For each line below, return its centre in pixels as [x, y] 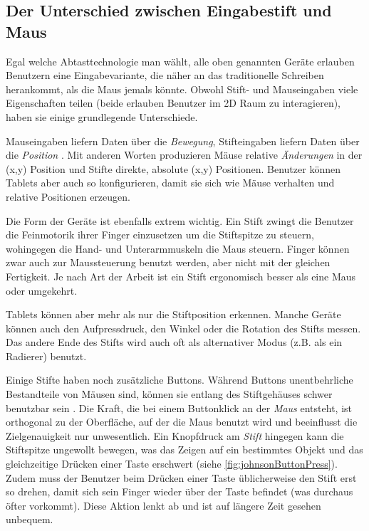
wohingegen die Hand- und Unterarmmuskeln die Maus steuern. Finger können [178, 248]
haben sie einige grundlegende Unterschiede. [102, 116]
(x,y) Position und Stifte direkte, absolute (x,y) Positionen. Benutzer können [173, 168]
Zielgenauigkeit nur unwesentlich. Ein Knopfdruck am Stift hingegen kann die [175, 435]
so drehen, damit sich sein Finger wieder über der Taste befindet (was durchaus [180, 491]
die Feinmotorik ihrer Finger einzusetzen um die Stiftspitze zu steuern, [160, 235]
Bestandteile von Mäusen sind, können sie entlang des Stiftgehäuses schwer [169, 394]
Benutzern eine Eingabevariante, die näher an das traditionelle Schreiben [165, 75]
